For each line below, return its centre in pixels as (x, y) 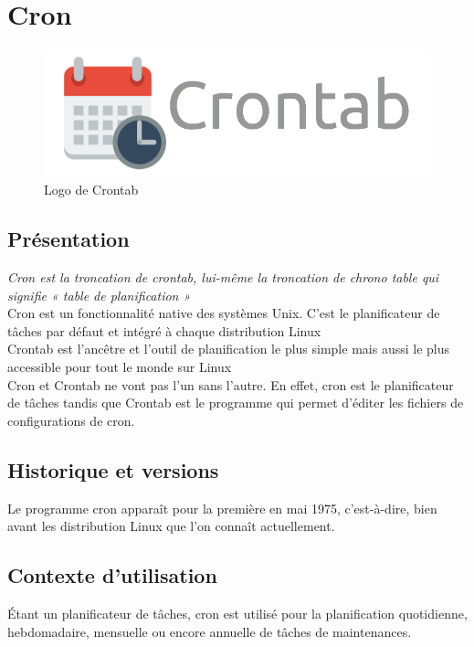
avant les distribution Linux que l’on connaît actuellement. (171, 526)
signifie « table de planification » (99, 295)
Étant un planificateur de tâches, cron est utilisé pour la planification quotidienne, (237, 613)
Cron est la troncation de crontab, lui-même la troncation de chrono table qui (223, 277)
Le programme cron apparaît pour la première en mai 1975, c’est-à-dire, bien (222, 508)
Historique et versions (113, 469)
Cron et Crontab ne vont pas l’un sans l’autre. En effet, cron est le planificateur (231, 384)
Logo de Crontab (91, 190)
